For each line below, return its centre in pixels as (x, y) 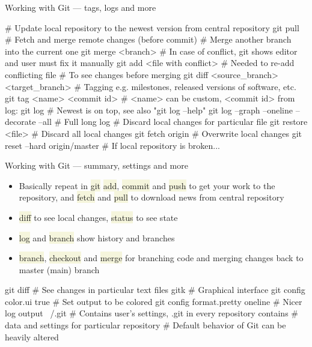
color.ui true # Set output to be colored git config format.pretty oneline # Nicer (154, 301)
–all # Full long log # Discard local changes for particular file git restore (173, 122)
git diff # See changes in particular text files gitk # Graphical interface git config (155, 290)
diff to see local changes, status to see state (98, 217)
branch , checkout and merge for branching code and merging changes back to (161, 258)
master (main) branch (59, 269)
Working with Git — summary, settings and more (96, 165)
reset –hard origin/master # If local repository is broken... (112, 145)
